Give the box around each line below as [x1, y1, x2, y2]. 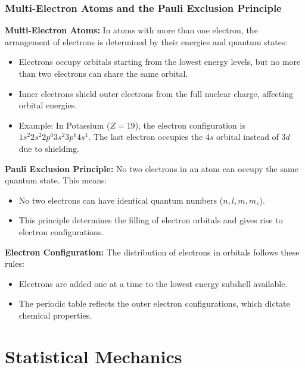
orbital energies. [18, 99, 77, 111]
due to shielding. [18, 142, 80, 154]
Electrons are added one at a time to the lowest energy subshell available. [18, 277, 288, 289]
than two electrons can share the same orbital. [18, 67, 188, 79]
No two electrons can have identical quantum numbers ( [18, 194, 223, 206]
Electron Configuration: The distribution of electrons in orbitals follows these [5, 245, 300, 258]
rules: [5, 257, 24, 270]
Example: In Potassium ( [18, 118, 110, 131]
